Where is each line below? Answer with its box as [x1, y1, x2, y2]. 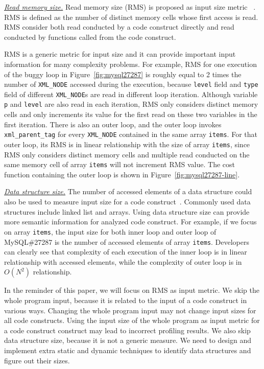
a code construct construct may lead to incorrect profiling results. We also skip [4, 325, 251, 335]
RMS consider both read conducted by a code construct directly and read [4, 21, 234, 32]
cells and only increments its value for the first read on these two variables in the [4, 109, 257, 120]
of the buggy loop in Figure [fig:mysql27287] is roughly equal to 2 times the [4, 68, 242, 79]
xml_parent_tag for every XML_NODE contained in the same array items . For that [4, 129, 257, 140]
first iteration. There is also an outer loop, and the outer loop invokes [4, 119, 222, 129]
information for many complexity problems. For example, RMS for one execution [4, 58, 257, 69]
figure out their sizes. [4, 355, 70, 365]
